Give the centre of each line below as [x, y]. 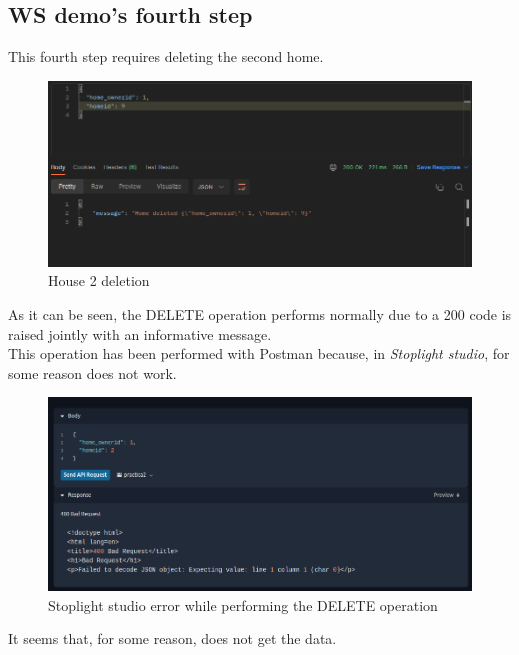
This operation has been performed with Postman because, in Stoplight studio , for [259, 353]
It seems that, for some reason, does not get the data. [172, 638]
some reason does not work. [92, 372]
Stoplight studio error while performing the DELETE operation [243, 604]
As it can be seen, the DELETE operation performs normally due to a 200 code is [260, 313]
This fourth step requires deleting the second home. [166, 56]
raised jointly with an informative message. [140, 333]
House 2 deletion [99, 280]
